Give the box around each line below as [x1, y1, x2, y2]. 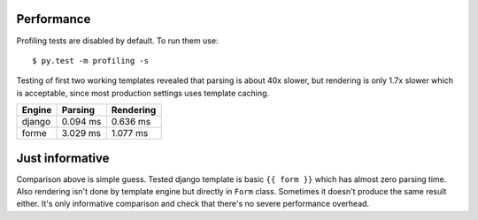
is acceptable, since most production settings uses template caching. [16, 87, 270, 98]
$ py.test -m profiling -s [32, 56, 150, 65]
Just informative [16, 150, 110, 165]
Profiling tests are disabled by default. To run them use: [16, 35, 219, 46]
